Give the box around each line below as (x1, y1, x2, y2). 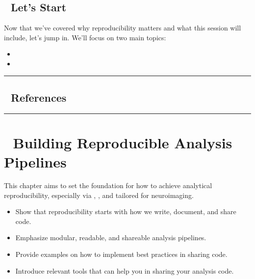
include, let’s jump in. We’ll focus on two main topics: (4, 32, 166, 42)
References (10, 89, 67, 105)
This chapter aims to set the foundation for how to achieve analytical (4, 180, 212, 191)
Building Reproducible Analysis (13, 132, 232, 152)
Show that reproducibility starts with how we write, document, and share (15, 206, 236, 217)
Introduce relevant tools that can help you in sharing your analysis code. (15, 265, 234, 276)
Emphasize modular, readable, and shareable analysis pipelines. (15, 232, 206, 243)
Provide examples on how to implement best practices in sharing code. (15, 249, 228, 259)
